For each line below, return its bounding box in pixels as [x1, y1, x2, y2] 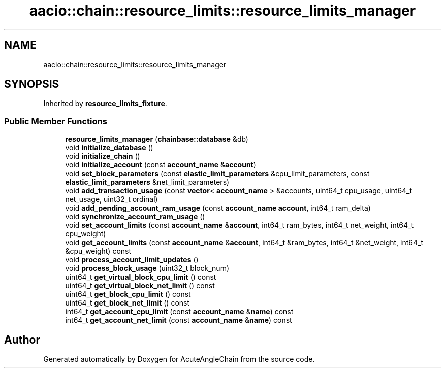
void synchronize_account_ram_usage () [65, 212, 205, 221]
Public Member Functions [4, 116, 107, 126]
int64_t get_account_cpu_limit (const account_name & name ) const [65, 307, 294, 316]
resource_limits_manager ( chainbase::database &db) [65, 134, 248, 144]
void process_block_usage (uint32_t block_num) [65, 264, 230, 273]
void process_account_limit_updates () [65, 255, 199, 264]
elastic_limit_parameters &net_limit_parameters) [65, 178, 230, 187]
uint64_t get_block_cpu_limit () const [65, 290, 191, 299]
